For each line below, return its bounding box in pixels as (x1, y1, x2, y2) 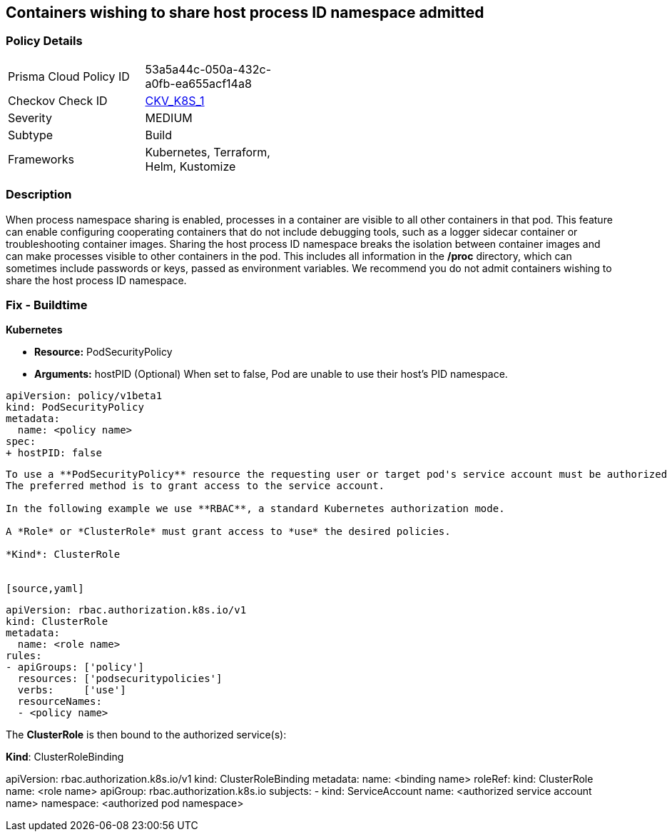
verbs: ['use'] (17, 684, 126, 696)
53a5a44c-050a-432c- (145, 61, 272, 76)
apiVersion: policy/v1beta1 (6, 390, 163, 402)
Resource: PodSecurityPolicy (34, 346, 173, 359)
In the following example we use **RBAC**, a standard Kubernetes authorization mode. (6, 503, 505, 515)
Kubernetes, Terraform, (145, 144, 270, 159)
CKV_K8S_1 (145, 93, 205, 108)
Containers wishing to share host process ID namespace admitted (6, 4, 484, 21)
